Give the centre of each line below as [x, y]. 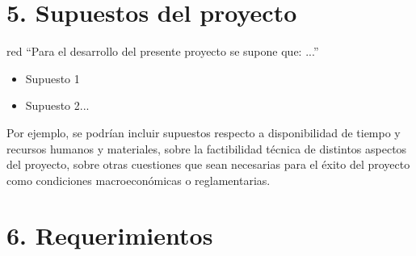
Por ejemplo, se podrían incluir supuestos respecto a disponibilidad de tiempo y [204, 132]
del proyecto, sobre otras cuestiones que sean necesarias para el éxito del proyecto [208, 164]
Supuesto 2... [57, 105]
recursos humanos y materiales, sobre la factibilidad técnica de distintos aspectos [207, 148]
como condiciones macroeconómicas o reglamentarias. [139, 180]
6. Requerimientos [110, 235]
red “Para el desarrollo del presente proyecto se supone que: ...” [163, 51]
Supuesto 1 [53, 78]
